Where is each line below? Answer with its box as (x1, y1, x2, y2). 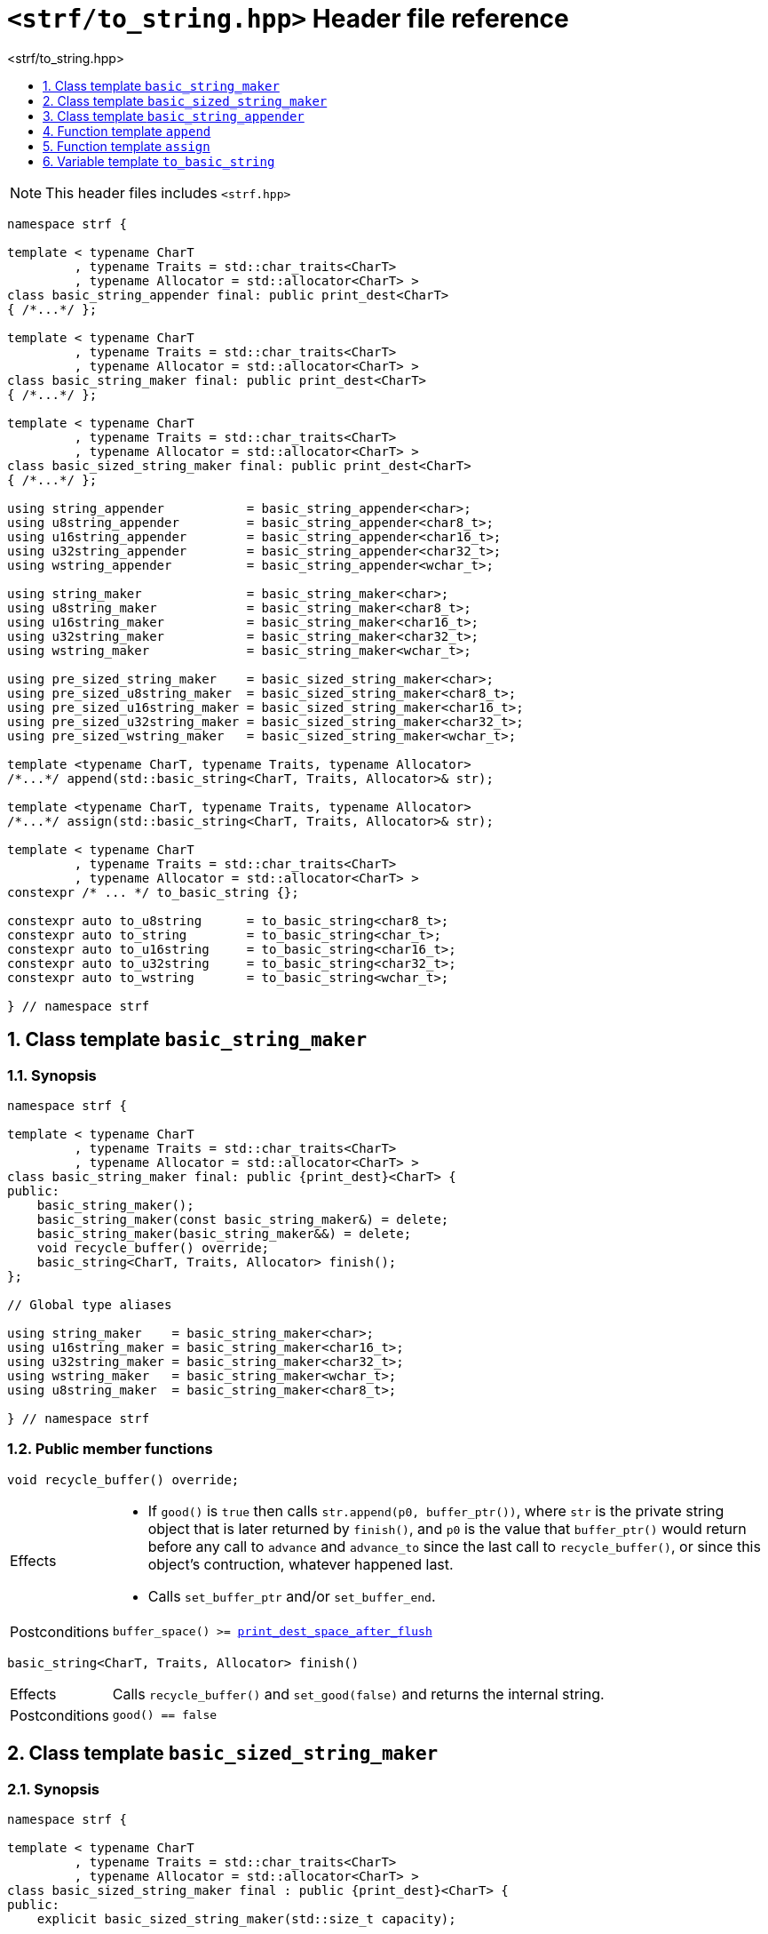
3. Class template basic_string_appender (43, 108, 305, 124)
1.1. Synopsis (7, 1066, 97, 1084)
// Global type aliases (7, 1297, 172, 1312)
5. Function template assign (43, 138, 210, 154)
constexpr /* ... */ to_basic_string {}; (7, 884, 299, 899)
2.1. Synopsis (7, 1779, 100, 1798)
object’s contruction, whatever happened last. (147, 1554, 454, 1573)
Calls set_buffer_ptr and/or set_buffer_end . (147, 1586, 436, 1605)
